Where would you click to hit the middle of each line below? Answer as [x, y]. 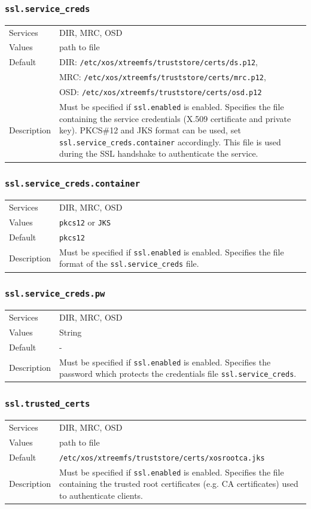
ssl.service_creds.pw [55, 294]
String [70, 332]
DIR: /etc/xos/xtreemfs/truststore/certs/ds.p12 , [158, 62]
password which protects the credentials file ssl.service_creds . [178, 374]
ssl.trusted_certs [48, 404]
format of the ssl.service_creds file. [129, 263]
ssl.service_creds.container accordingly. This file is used [170, 141]
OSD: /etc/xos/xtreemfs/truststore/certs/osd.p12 [160, 92]
